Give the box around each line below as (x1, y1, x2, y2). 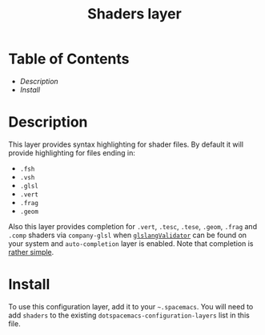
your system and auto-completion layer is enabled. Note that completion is (8, 238, 254, 248)
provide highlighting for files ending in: (8, 147, 136, 157)
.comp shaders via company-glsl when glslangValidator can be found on (8, 230, 247, 240)
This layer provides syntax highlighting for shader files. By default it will (8, 139, 244, 149)
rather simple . (8, 247, 54, 256)
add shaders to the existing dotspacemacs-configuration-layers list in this (8, 310, 250, 320)
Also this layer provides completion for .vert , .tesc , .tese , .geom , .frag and (8, 221, 258, 231)
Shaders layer (87, 5, 182, 23)
